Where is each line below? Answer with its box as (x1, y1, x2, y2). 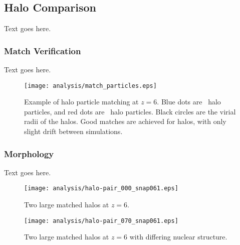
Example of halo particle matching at (24, 96, 139, 107)
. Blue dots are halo (157, 96, 221, 107)
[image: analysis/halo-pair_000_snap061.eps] (24, 185, 178, 192)
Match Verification (4, 44, 81, 57)
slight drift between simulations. (24, 126, 123, 137)
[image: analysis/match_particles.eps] (24, 82, 157, 89)
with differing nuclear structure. (129, 231, 227, 242)
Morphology (4, 147, 54, 160)
